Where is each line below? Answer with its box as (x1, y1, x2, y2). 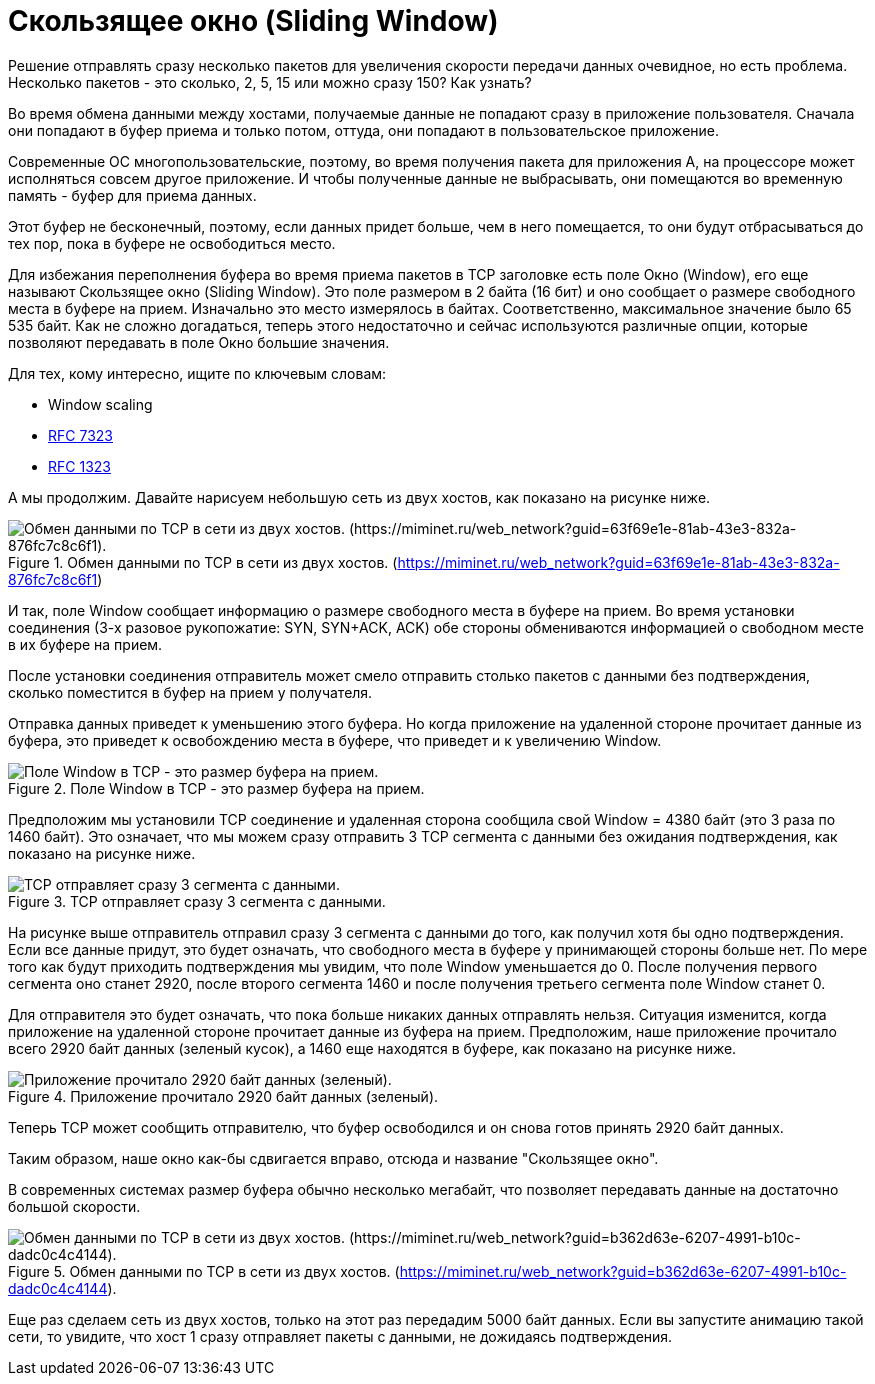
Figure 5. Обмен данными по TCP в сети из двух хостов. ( (8, 1262, 400, 1280)
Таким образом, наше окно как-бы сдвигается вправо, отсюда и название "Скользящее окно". (8, 1149, 659, 1167)
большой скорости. (8, 1197, 141, 1215)
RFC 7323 (48, 426, 113, 444)
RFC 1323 (48, 457, 111, 475)
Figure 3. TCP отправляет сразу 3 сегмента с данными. (8, 892, 386, 910)
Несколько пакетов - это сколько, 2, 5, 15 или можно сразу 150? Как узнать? (8, 73, 532, 91)
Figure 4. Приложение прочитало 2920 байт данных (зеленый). (8, 1087, 439, 1105)
